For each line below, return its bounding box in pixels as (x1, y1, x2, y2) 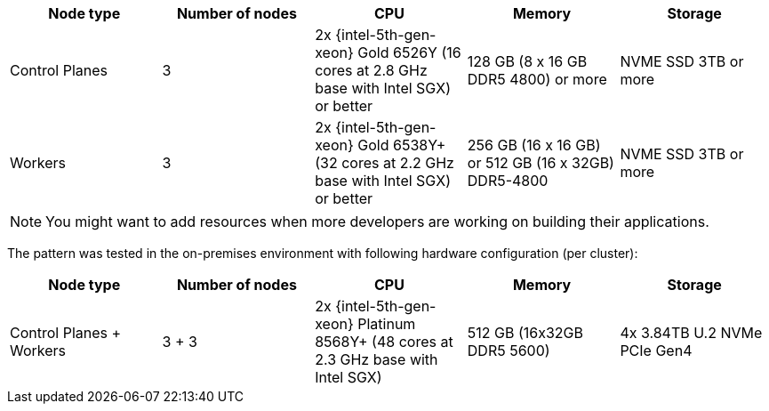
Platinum (357, 315, 416, 333)
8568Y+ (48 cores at (315, 333, 453, 351)
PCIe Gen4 (620, 342, 693, 359)
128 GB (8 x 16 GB (467, 52, 588, 70)
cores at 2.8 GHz (315, 61, 428, 79)
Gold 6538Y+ (357, 136, 446, 154)
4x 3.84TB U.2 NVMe (620, 324, 763, 342)
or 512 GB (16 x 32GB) (467, 154, 614, 172)
